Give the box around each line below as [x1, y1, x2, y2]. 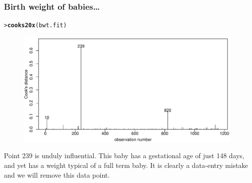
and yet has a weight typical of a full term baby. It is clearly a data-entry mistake [4, 160, 248, 170]
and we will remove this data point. [4, 169, 110, 180]
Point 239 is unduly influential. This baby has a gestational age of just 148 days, [4, 150, 245, 161]
